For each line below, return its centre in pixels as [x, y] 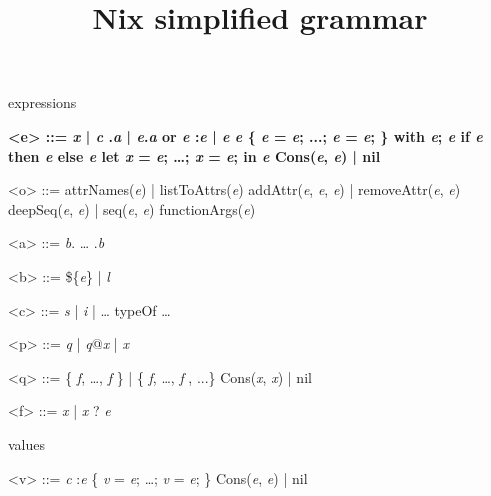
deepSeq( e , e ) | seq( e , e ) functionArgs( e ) [132, 208]
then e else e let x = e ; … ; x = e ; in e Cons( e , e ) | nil [194, 155]
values [27, 443]
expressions [42, 102]
